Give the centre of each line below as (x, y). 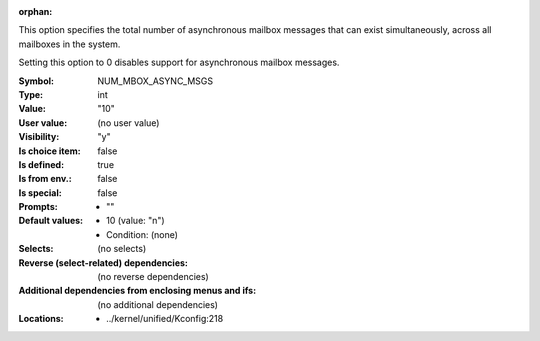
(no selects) (122, 249)
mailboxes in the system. (69, 44)
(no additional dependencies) (158, 304)
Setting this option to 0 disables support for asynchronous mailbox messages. (179, 62)
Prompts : (38, 207)
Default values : (51, 221)
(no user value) (128, 122)
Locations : (41, 319)
